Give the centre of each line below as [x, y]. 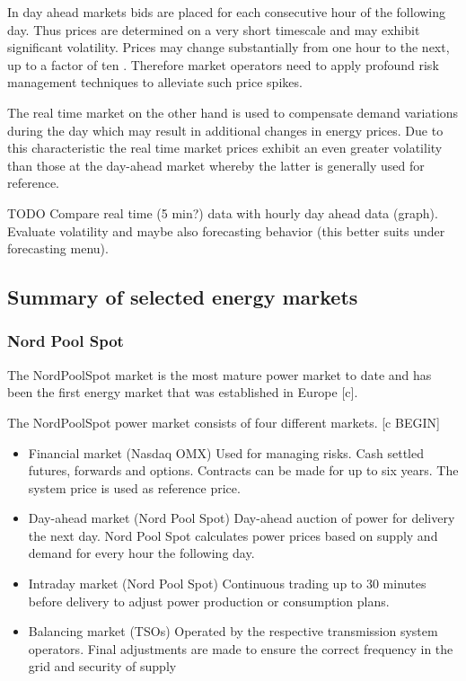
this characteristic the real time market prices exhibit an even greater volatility [225, 148]
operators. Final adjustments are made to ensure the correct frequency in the [241, 648]
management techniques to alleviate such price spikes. [155, 82]
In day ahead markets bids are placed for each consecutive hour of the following [227, 12]
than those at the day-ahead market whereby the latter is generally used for [216, 165]
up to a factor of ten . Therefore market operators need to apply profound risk [223, 64]
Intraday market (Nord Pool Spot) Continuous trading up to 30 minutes [227, 584]
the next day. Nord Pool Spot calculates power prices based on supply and [233, 535]
